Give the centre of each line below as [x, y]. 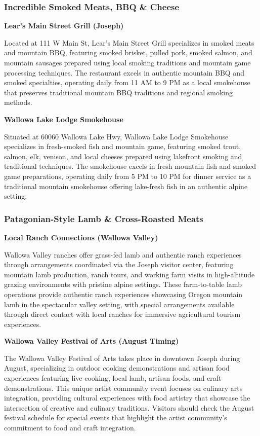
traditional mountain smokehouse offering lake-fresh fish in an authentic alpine [126, 186]
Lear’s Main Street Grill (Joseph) [64, 26]
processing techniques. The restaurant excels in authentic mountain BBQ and [124, 72]
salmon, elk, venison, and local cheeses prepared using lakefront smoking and [123, 156]
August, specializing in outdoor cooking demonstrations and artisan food [117, 368]
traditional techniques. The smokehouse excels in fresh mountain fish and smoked [130, 166]
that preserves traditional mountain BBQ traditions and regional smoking [119, 92]
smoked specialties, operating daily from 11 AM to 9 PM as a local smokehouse [127, 82]
